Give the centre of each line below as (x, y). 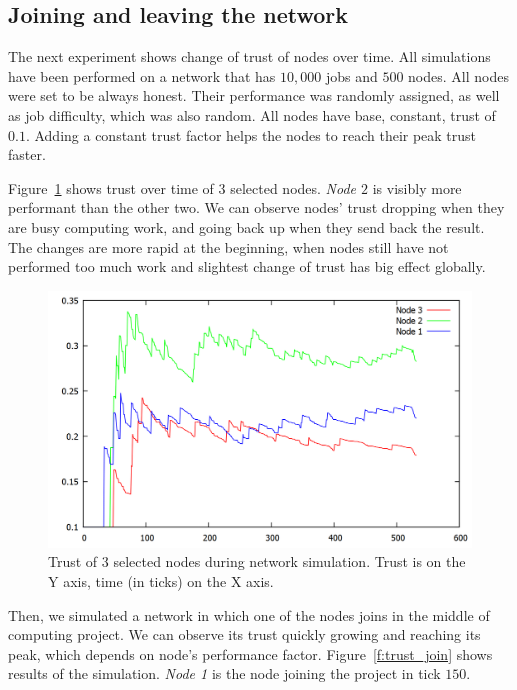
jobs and (351, 75)
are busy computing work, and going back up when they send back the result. (246, 226)
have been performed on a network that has (142, 75)
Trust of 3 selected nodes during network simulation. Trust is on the (257, 561)
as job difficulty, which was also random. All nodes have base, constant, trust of (252, 114)
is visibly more (417, 187)
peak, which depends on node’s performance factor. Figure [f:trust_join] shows (250, 653)
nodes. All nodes (458, 75)
